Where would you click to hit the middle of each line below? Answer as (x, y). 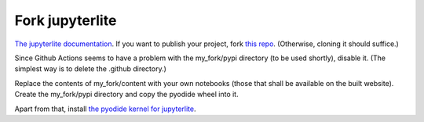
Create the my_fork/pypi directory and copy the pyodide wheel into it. (126, 95)
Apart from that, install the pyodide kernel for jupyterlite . (105, 109)
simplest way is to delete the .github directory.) (90, 69)
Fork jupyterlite (66, 20)
